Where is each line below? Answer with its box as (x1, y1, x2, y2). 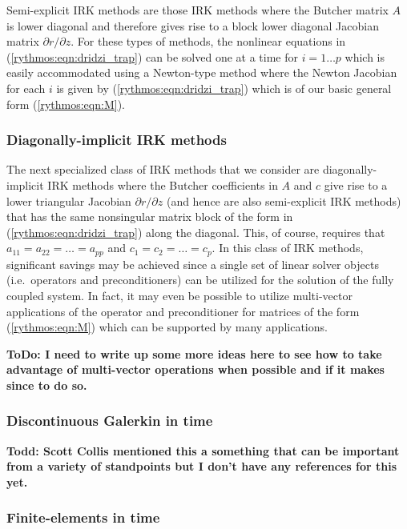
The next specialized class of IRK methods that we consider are (6, 161, 320, 178)
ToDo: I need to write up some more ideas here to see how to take (6, 345, 382, 362)
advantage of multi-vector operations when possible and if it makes (6, 361, 385, 378)
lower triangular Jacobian (6, 192, 131, 209)
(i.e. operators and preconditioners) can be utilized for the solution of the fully (6, 271, 394, 288)
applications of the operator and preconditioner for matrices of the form (6, 303, 360, 319)
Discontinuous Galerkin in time (6, 411, 213, 431)
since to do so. (6, 376, 87, 393)
